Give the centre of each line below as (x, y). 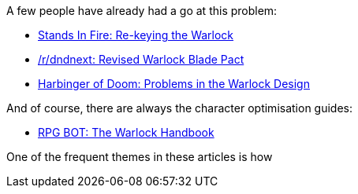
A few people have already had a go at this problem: (142, 11)
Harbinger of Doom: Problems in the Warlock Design (174, 84)
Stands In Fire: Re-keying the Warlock (136, 35)
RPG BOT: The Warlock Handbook (126, 132)
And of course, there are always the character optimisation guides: (180, 108)
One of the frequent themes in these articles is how (140, 157)
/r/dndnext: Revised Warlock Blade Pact (141, 59)
